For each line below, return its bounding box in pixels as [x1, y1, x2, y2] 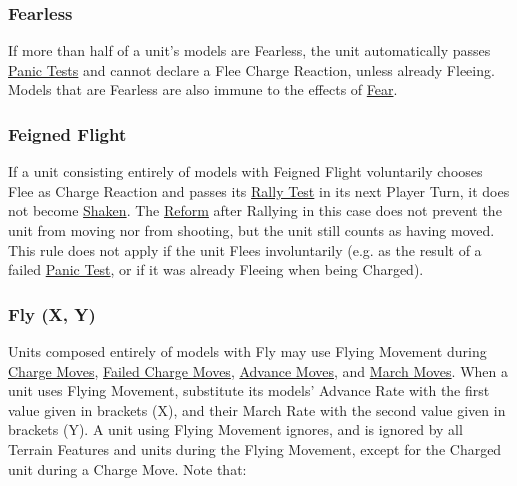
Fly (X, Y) [8, 301, 96, 326]
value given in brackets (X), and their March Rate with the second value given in [8, 399, 506, 420]
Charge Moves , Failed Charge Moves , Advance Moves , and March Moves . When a [8, 360, 508, 381]
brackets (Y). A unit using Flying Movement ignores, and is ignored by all [8, 419, 463, 440]
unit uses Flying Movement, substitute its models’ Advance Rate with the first [8, 380, 490, 401]
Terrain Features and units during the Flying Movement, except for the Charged [8, 438, 502, 459]
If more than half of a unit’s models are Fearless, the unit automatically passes [8, 40, 491, 61]
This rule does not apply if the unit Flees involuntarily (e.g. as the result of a [8, 239, 482, 260]
